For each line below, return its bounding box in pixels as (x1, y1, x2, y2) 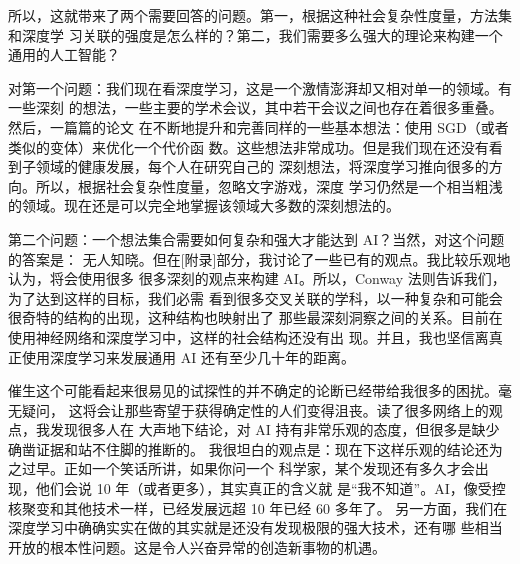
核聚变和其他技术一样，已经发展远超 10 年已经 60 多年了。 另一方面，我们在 (8, 497, 508, 518)
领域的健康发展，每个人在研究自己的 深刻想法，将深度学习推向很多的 (35, 156, 489, 177)
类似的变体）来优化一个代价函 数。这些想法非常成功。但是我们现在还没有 (8, 136, 489, 157)
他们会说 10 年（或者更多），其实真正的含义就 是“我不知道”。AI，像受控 (35, 478, 506, 499)
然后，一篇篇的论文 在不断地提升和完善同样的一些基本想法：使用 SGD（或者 (8, 116, 509, 137)
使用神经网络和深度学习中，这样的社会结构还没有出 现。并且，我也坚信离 (8, 326, 489, 347)
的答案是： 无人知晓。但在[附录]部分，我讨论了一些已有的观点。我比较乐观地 (8, 248, 511, 269)
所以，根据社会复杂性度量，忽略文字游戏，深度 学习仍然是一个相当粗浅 (35, 175, 503, 196)
